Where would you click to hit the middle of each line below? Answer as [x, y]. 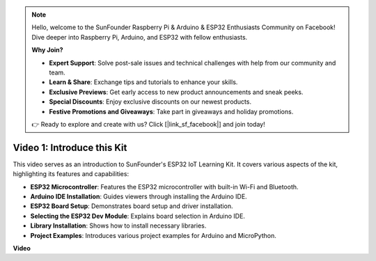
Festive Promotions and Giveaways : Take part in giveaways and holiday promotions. [171, 111]
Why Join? [47, 50]
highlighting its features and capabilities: [71, 174]
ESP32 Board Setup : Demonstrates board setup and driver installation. [132, 206]
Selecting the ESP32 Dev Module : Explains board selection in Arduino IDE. [138, 216]
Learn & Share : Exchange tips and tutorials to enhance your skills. [143, 82]
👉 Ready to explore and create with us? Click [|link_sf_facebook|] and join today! [148, 124]
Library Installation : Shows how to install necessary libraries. [118, 226]
